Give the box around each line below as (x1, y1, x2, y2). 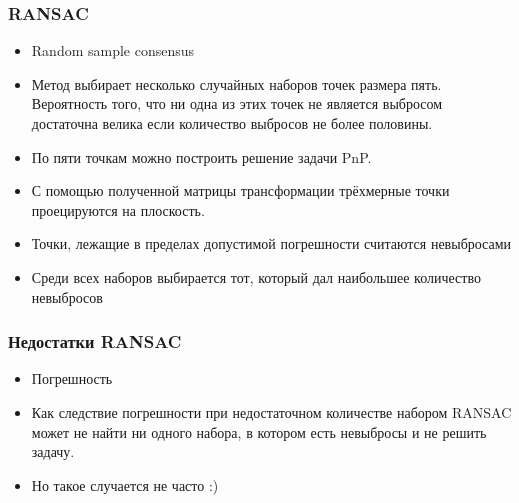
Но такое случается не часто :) (31, 474, 219, 495)
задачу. (31, 441, 75, 462)
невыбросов (31, 286, 103, 307)
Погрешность (31, 368, 113, 389)
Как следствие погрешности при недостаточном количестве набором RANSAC (31, 401, 512, 422)
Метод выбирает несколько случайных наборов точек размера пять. (31, 73, 442, 94)
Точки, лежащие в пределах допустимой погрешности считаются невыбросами (31, 233, 512, 254)
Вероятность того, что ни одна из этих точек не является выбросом (31, 93, 443, 114)
